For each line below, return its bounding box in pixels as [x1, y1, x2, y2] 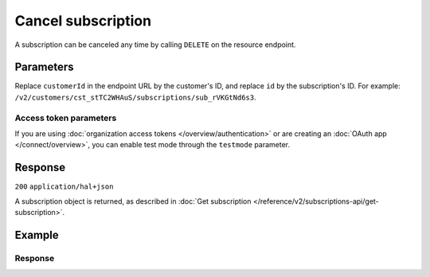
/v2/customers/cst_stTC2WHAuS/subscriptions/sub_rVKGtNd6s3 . [14, 92, 256, 102]
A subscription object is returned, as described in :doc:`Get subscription [14, 196, 252, 206]
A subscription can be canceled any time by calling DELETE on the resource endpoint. [14, 40, 296, 49]
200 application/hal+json [14, 182, 114, 191]
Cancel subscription [14, 12, 151, 29]
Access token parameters [14, 112, 117, 123]
